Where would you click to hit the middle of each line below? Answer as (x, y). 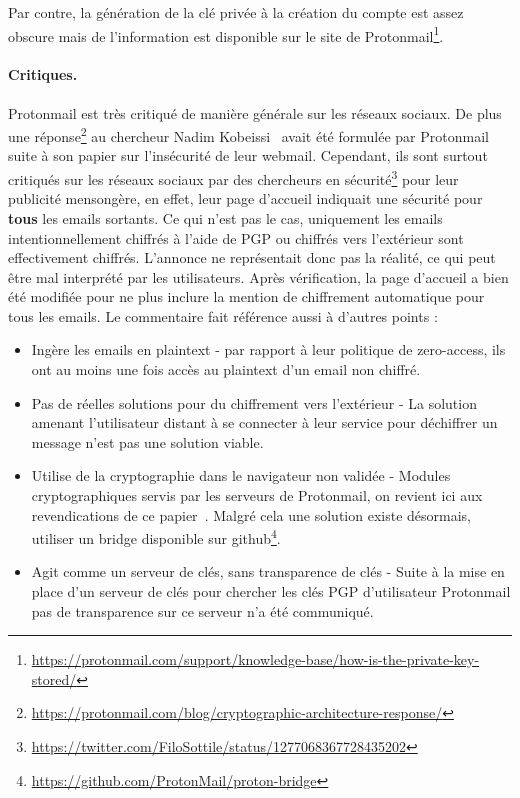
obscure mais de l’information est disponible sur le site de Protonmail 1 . (226, 34)
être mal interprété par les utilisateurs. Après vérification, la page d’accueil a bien (258, 276)
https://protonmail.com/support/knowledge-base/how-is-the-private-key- (255, 659)
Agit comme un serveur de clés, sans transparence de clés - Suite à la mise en (268, 571)
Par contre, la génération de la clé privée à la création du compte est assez (236, 12)
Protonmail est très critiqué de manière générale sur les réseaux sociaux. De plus (255, 112)
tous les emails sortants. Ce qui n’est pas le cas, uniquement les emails (225, 217)
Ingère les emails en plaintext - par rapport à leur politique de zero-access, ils (268, 349)
